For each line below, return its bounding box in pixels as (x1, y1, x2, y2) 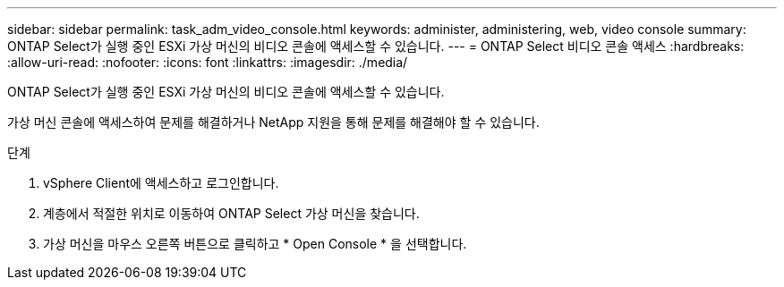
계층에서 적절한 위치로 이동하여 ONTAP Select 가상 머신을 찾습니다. (43, 206, 420, 221)
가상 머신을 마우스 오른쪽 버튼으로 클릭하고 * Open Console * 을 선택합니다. (43, 236, 467, 251)
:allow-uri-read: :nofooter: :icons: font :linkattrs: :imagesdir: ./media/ (7, 55, 408, 70)
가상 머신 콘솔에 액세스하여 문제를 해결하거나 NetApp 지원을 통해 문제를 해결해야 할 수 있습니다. (7, 114, 540, 130)
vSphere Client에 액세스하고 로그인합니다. (43, 175, 279, 190)
